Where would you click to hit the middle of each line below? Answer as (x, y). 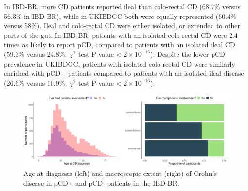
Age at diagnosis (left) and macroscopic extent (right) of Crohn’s (120, 173)
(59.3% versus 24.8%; (35, 54)
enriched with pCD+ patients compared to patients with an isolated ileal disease (124, 73)
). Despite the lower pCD (188, 54)
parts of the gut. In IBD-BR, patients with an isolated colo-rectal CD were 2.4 (121, 35)
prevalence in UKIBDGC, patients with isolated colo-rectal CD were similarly (120, 63)
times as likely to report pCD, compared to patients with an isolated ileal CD (120, 44)
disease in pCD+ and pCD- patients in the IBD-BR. (101, 182)
